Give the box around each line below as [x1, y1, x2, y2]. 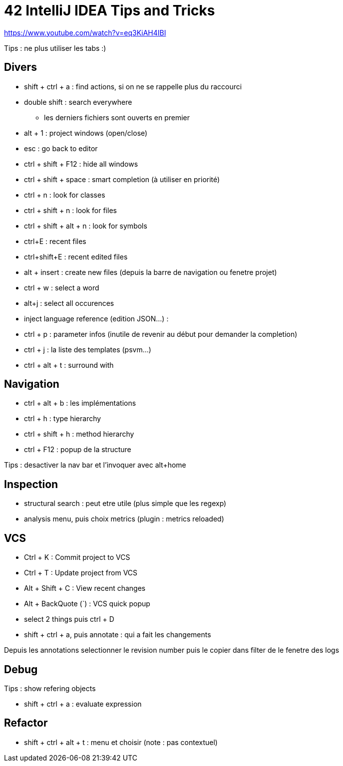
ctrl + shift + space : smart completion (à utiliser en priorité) [24, 175, 220, 184]
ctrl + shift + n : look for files [24, 206, 117, 215]
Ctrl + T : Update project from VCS [24, 568, 138, 577]
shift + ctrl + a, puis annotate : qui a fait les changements [24, 630, 211, 639]
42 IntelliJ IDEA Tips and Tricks [4, 2, 215, 19]
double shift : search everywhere [24, 97, 132, 106]
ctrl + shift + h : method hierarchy [24, 430, 134, 439]
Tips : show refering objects [4, 684, 96, 693]
